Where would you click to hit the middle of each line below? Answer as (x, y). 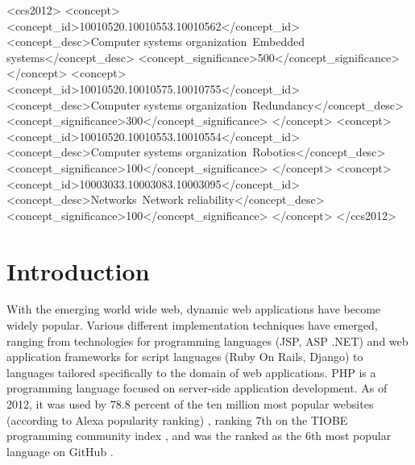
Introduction (78, 270)
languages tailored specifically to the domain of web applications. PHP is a (191, 372)
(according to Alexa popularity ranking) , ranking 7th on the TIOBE (177, 419)
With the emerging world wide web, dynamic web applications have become (194, 309)
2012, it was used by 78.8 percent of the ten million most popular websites (190, 404)
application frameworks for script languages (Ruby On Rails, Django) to (185, 357)
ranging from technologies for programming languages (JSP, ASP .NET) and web (207, 340)
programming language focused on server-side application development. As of (197, 388)
